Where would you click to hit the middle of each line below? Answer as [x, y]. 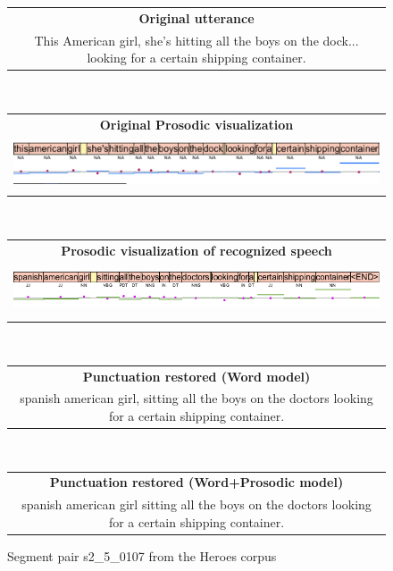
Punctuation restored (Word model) [196, 376]
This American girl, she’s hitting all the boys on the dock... [196, 40]
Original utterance [196, 17]
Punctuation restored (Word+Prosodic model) [196, 482]
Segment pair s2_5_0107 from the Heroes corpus [142, 555]
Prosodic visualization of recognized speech [196, 250]
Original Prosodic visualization [196, 124]
